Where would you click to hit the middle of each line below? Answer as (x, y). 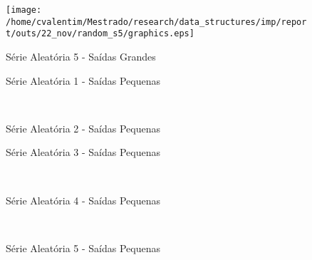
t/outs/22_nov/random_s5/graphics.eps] (100, 34)
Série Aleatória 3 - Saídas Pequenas (83, 152)
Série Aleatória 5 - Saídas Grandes (81, 56)
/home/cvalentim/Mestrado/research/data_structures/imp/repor (156, 22)
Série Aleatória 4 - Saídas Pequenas (83, 200)
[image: (24, 10)
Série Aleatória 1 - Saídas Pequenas (83, 80)
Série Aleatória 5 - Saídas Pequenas (83, 248)
